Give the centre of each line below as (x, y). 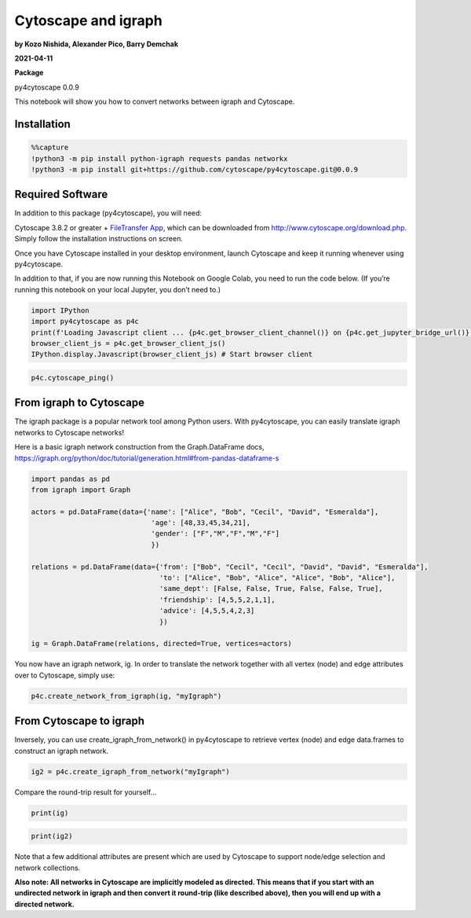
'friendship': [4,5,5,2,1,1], (217, 600)
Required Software (61, 195)
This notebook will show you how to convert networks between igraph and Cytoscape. (155, 101)
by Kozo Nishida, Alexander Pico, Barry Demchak (97, 44)
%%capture (50, 148)
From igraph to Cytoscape (80, 403)
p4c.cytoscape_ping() (73, 378)
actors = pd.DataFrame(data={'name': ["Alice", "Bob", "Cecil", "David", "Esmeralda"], (205, 512)
